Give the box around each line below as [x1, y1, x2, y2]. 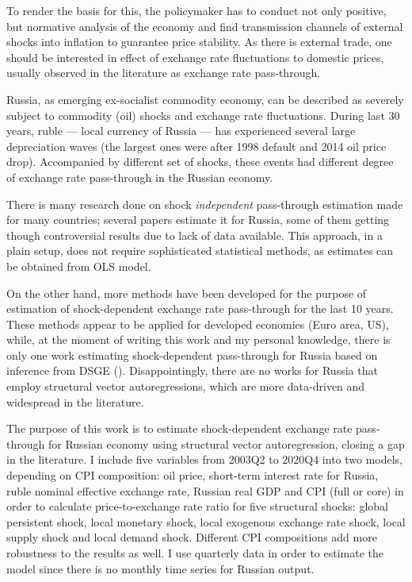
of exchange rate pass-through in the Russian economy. [6, 168, 273, 185]
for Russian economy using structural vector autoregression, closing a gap [48, 435, 405, 452]
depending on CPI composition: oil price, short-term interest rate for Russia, [6, 467, 379, 484]
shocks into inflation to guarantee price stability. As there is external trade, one [6, 33, 392, 50]
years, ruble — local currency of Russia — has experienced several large [6, 122, 356, 139]
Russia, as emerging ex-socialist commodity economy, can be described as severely [6, 91, 404, 107]
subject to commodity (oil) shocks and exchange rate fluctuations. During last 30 [6, 106, 400, 123]
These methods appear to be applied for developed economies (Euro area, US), [6, 315, 389, 332]
